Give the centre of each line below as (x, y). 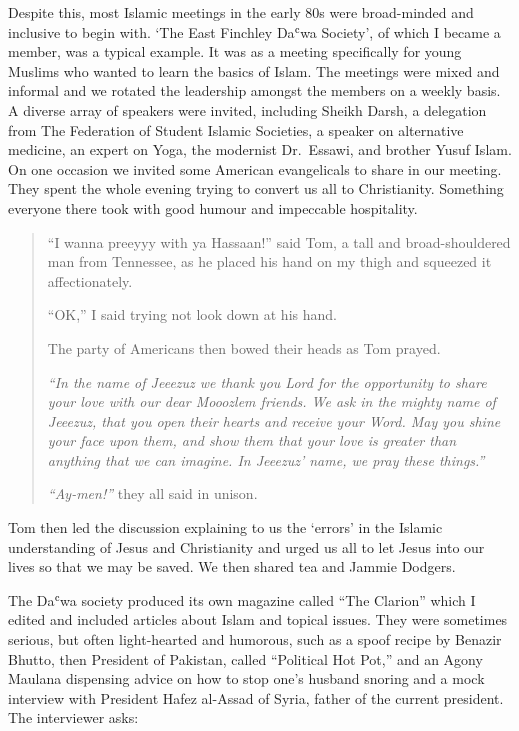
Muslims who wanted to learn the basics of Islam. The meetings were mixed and (254, 70)
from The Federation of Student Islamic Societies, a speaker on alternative (236, 129)
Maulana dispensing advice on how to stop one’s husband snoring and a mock (246, 678)
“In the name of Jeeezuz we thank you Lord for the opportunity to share (267, 381)
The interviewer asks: (73, 717)
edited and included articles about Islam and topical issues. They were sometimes (258, 619)
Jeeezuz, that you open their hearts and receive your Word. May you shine (274, 420)
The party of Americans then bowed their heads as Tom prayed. (244, 347)
